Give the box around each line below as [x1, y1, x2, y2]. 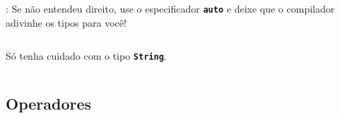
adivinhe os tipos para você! [6, 15, 127, 29]
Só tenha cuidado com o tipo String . [6, 48, 167, 63]
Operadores [6, 93, 92, 114]
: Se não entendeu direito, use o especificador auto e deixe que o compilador [6, 1, 335, 15]
